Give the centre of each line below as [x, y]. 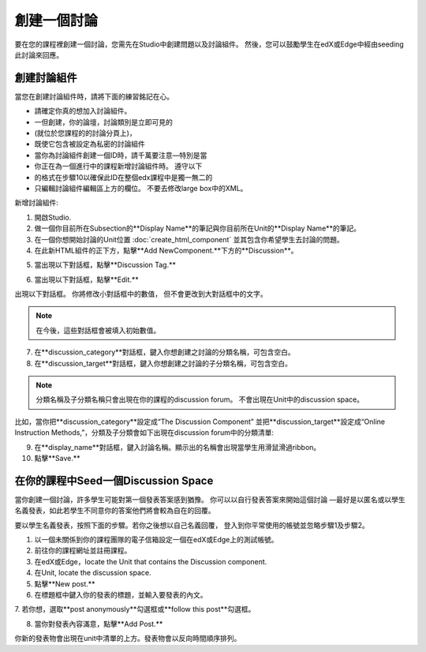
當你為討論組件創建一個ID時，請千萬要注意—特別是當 [121, 155]
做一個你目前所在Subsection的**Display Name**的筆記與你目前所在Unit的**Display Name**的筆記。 [198, 228]
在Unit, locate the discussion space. [93, 573]
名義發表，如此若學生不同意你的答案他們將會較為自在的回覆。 [115, 511]
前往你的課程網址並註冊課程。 [83, 551]
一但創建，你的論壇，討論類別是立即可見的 [103, 122]
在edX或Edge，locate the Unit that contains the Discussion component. [151, 561]
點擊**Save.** [57, 458]
